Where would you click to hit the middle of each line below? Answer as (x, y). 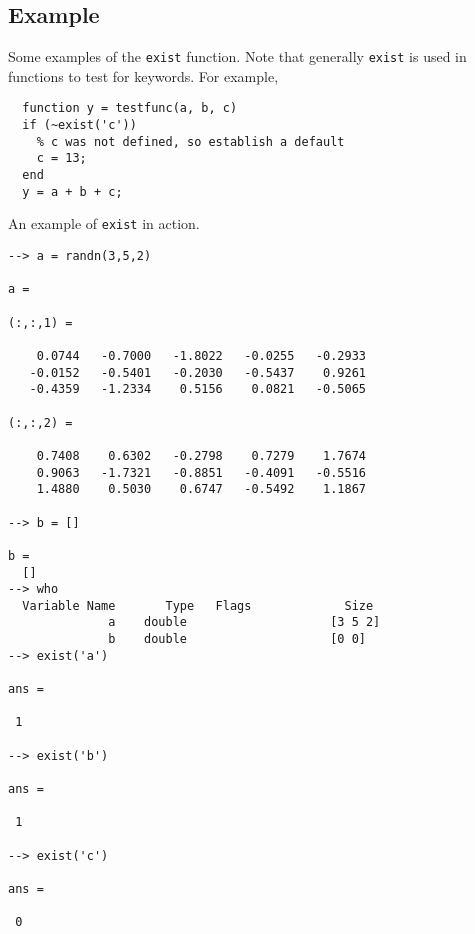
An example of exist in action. (104, 223)
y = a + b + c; (72, 191)
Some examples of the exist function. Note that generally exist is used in (237, 56)
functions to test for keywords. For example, (143, 75)
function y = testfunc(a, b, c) (130, 108)
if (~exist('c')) (79, 125)
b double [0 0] (237, 639)
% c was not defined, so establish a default (190, 141)
